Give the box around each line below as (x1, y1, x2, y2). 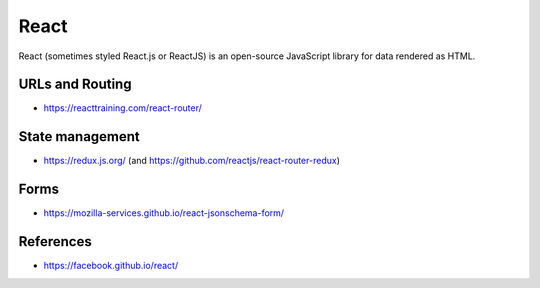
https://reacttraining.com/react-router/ (43, 102, 202, 114)
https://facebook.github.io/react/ (43, 260, 179, 272)
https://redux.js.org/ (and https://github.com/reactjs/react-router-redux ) (43, 155, 340, 167)
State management (18, 128, 140, 145)
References (18, 233, 92, 250)
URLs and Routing (18, 76, 132, 93)
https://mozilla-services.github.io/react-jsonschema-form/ (43, 207, 285, 219)
